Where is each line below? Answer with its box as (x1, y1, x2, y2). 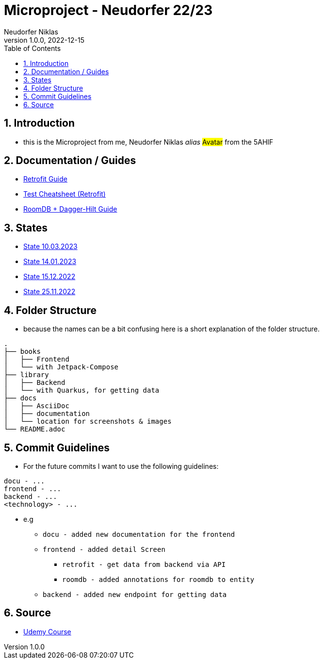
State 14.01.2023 (23, 257, 77, 266)
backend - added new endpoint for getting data (43, 590, 227, 598)
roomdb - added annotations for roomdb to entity (62, 575, 255, 583)
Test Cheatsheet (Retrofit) (23, 190, 106, 199)
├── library (4, 371, 49, 379)
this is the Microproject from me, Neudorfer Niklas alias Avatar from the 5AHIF (23, 137, 274, 146)
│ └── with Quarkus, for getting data (4, 386, 160, 395)
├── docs (4, 394, 37, 402)
